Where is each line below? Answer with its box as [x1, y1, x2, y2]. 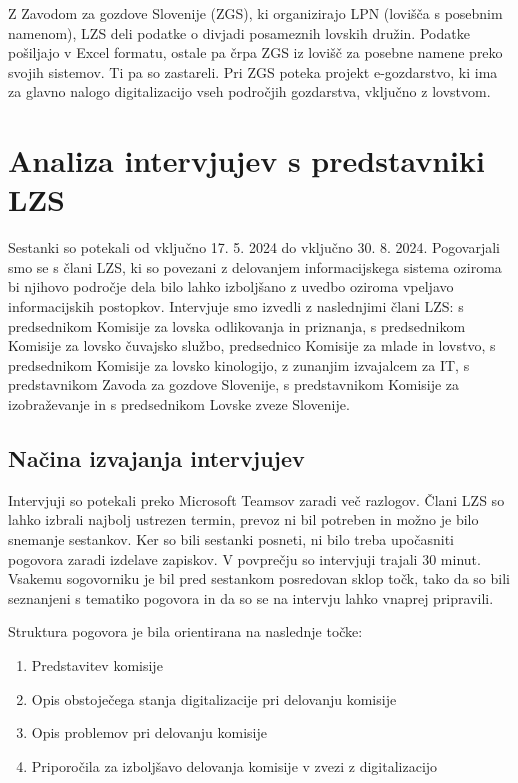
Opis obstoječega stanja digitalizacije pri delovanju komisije [31, 688, 397, 709]
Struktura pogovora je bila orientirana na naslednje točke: [8, 621, 363, 642]
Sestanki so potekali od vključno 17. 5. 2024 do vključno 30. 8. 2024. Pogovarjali [8, 237, 500, 258]
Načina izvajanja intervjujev [8, 443, 305, 474]
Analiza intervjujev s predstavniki [8, 140, 485, 181]
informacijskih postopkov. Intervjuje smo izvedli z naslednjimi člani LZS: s [8, 296, 464, 317]
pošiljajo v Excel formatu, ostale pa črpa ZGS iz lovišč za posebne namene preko [8, 42, 503, 63]
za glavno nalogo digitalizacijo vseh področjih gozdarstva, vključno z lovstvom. [8, 81, 491, 102]
